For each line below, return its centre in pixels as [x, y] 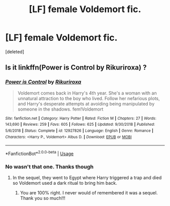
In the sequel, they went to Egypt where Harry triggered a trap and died [87, 178]
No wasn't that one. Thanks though [49, 167]
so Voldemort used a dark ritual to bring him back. [65, 183]
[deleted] [15, 51]
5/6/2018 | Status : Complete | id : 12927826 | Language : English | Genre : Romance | [79, 131]
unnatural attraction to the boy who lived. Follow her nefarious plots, [89, 98]
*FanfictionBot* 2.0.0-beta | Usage [39, 153]
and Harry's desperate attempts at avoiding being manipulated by [86, 104]
